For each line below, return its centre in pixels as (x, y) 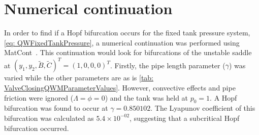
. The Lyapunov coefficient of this (203, 108)
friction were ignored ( (39, 97)
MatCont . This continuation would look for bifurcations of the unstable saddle (128, 52)
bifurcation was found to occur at (56, 108)
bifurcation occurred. (37, 128)
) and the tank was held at (147, 97)
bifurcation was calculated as (49, 118)
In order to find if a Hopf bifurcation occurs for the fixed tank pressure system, (127, 33)
